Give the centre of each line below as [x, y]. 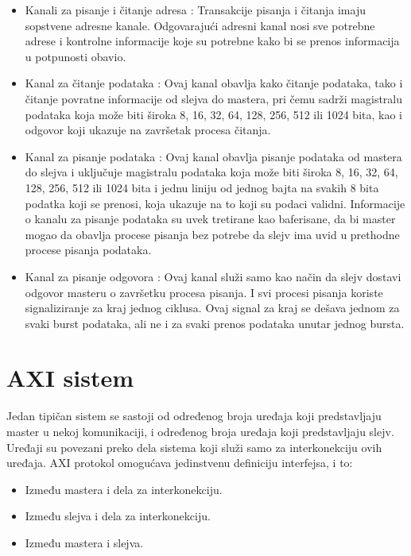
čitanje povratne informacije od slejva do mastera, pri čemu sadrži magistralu [214, 98]
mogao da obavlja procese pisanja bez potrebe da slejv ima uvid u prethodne [212, 234]
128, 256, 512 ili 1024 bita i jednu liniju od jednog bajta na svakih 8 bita [202, 187]
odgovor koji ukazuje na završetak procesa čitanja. [148, 130]
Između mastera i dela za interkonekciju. [124, 489]
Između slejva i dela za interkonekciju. [118, 516]
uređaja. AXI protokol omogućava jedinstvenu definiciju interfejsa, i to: [180, 463]
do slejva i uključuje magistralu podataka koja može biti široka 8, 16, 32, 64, [211, 172]
